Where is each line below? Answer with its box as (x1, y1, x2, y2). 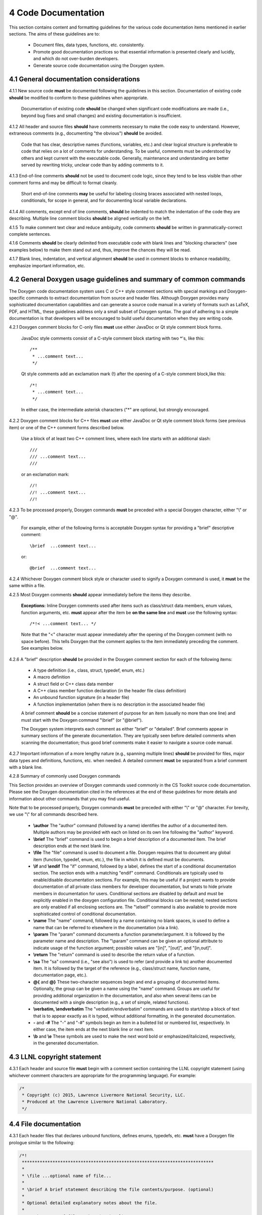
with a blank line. (9, 764, 43, 770)
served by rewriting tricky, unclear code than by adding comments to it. (21, 162, 164, 168)
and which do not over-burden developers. (33, 56, 119, 62)
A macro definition (33, 674, 70, 680)
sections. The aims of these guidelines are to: (9, 31, 100, 36)
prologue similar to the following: (9, 1140, 75, 1146)
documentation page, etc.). (33, 972, 88, 978)
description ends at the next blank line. (33, 843, 111, 849)
